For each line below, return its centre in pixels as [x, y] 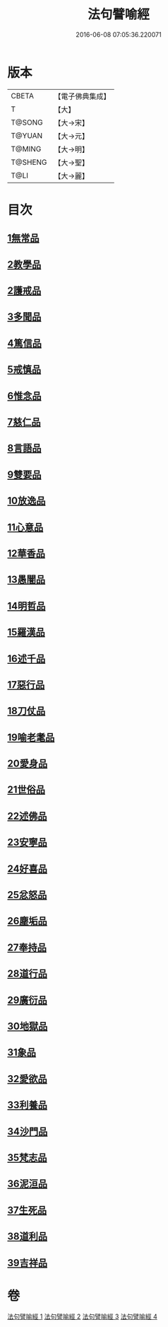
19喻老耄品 [31, 737]
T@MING [26, 149]
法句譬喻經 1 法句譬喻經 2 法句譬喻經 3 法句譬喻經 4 [82, 1316]
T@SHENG [29, 162]
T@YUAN [27, 135]
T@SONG [27, 122]
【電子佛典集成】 [82, 96]
